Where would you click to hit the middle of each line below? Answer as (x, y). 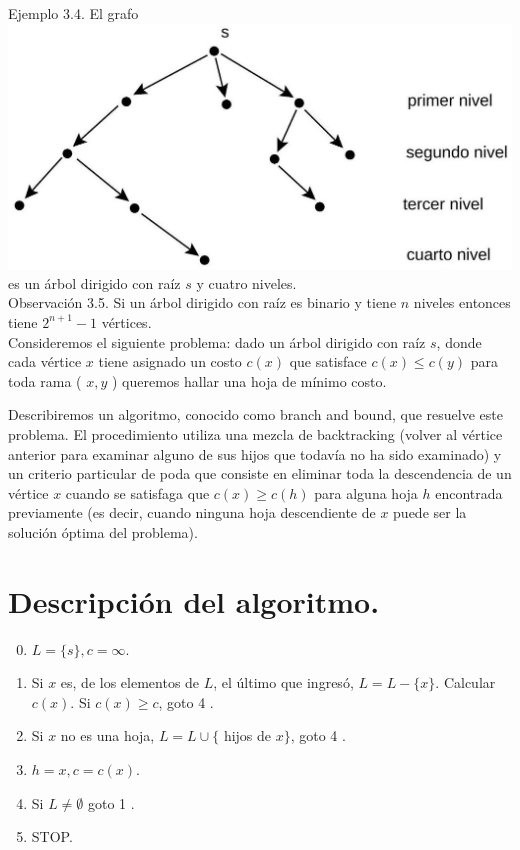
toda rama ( (45, 380)
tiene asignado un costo (170, 361)
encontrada (469, 492)
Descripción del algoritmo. (194, 600)
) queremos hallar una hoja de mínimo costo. (249, 380)
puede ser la (430, 512)
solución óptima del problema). (103, 531)
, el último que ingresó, (283, 682)
